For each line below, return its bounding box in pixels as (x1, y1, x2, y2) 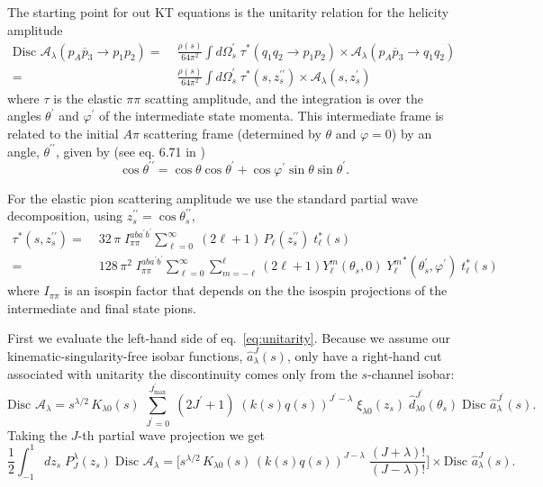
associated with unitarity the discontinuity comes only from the (7, 364, 357, 383)
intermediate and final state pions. (7, 298, 196, 317)
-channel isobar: (367, 364, 455, 383)
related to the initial (7, 124, 119, 143)
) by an (391, 124, 432, 143)
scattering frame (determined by (143, 124, 321, 143)
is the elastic (53, 88, 122, 107)
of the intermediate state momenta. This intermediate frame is (99, 106, 444, 125)
